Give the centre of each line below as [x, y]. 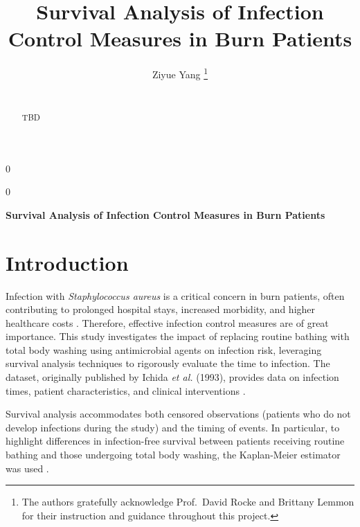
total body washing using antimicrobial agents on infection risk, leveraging [164, 349]
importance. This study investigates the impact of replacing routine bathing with [178, 336]
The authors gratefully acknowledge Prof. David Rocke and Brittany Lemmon [188, 502]
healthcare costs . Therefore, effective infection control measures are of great [167, 322]
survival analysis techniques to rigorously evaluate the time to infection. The [168, 363]
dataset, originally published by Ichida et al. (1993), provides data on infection [172, 377]
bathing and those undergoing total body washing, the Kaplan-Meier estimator [173, 455]
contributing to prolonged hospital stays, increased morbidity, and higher [161, 309]
